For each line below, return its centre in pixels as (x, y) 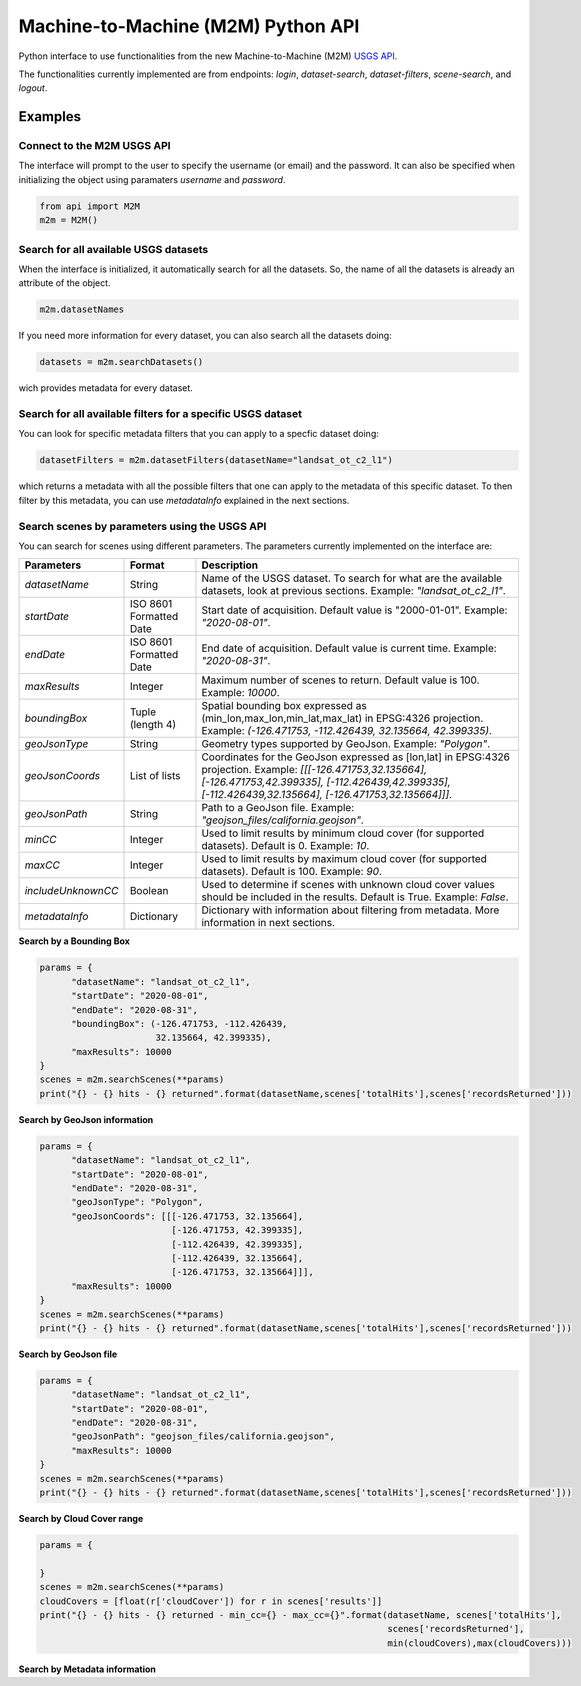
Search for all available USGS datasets (113, 249)
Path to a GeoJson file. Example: (278, 808)
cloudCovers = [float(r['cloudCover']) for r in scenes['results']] (211, 1601)
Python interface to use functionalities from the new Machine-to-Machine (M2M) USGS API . (208, 56)
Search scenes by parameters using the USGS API (142, 526)
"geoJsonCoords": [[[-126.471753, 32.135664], (187, 1216)
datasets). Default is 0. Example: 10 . (285, 846)
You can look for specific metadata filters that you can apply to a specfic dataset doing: (199, 434)
